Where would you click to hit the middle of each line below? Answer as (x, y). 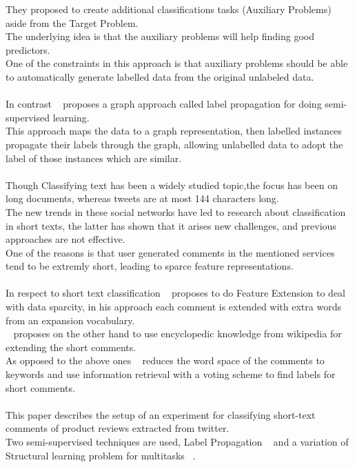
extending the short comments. (71, 347)
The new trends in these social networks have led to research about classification (176, 211)
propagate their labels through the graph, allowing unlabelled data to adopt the (174, 144)
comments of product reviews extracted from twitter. (118, 428)
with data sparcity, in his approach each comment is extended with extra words (173, 307)
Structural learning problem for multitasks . (101, 455)
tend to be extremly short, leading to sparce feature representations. (150, 266)
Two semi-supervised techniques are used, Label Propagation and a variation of (177, 441)
